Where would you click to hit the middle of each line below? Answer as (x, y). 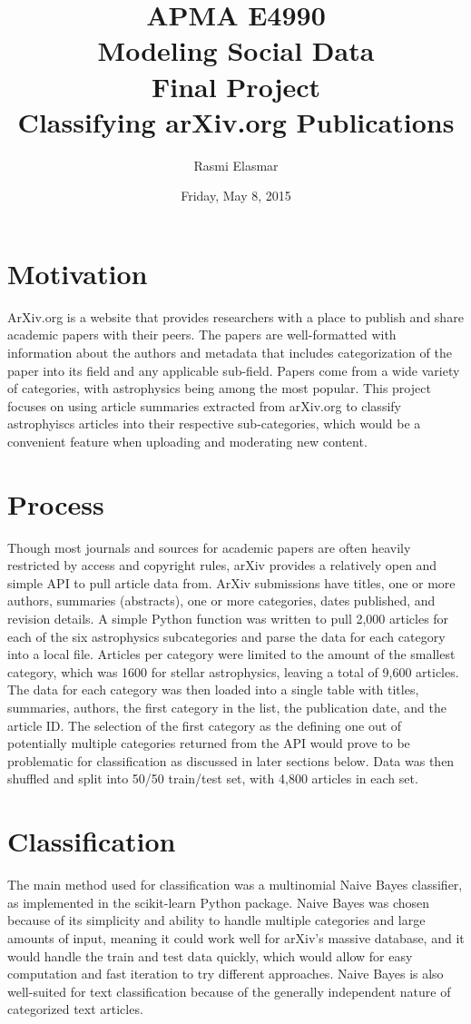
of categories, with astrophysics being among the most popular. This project (219, 388)
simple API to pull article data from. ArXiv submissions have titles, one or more (231, 582)
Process (56, 503)
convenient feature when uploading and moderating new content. (187, 441)
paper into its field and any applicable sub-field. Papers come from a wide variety (234, 370)
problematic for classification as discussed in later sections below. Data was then (231, 760)
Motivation (78, 273)
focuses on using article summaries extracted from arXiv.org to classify (204, 405)
